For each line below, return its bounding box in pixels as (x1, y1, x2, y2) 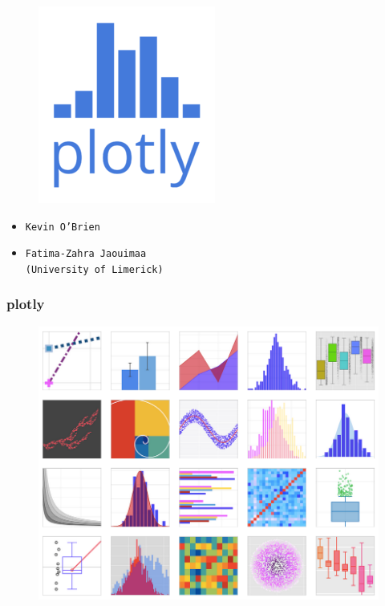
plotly (6, 294, 45, 314)
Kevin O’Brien (25, 221, 100, 233)
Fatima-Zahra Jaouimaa (25, 248, 147, 260)
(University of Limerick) (25, 263, 164, 275)
